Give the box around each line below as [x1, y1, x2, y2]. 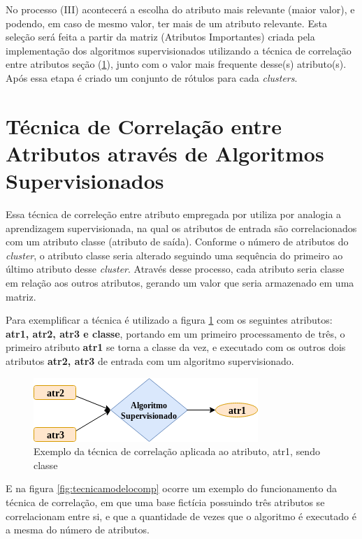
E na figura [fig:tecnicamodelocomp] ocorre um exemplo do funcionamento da [6, 481, 338, 496]
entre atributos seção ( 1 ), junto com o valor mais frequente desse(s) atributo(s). [6, 57, 347, 71]
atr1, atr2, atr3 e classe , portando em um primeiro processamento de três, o [6, 326, 345, 340]
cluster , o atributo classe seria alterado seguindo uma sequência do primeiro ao [6, 247, 343, 262]
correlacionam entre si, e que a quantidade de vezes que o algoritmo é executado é [6, 508, 356, 523]
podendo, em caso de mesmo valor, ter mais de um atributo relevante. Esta [6, 15, 327, 30]
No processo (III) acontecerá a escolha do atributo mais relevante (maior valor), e [6, 2, 355, 16]
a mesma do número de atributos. [6, 522, 150, 537]
